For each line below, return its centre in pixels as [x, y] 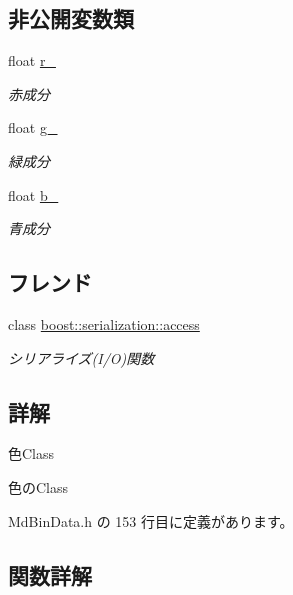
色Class [31, 453]
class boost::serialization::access [104, 323]
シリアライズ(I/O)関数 [81, 357]
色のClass [38, 486]
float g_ [33, 127]
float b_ [33, 194]
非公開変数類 [71, 18]
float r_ [32, 60]
